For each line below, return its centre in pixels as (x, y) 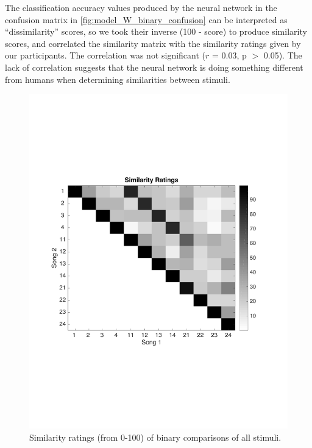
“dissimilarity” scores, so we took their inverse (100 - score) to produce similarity (156, 31)
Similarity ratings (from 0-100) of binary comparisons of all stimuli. (155, 437)
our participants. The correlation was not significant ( (105, 55)
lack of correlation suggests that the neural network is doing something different (154, 67)
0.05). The (283, 55)
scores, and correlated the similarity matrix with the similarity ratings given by (153, 43)
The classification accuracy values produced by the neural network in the (141, 7)
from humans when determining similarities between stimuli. (118, 79)
